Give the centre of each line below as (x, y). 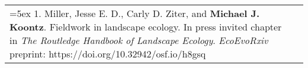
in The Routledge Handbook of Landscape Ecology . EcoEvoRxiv (139, 40)
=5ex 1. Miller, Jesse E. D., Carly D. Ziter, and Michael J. (135, 13)
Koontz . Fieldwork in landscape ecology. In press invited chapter (146, 27)
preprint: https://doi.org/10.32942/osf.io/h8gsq (108, 54)
